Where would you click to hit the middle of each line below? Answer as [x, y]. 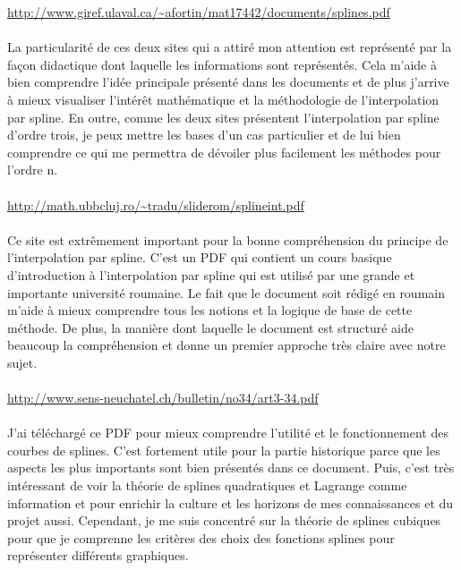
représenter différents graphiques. [98, 555]
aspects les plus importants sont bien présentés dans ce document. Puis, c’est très [231, 468]
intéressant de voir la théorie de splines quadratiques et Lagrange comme [207, 485]
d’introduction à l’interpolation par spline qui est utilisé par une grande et [211, 274]
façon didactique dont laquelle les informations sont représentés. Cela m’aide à [222, 64]
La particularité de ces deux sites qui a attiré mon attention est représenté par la [230, 47]
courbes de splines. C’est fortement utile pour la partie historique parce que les [224, 450]
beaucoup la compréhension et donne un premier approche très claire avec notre [226, 345]
